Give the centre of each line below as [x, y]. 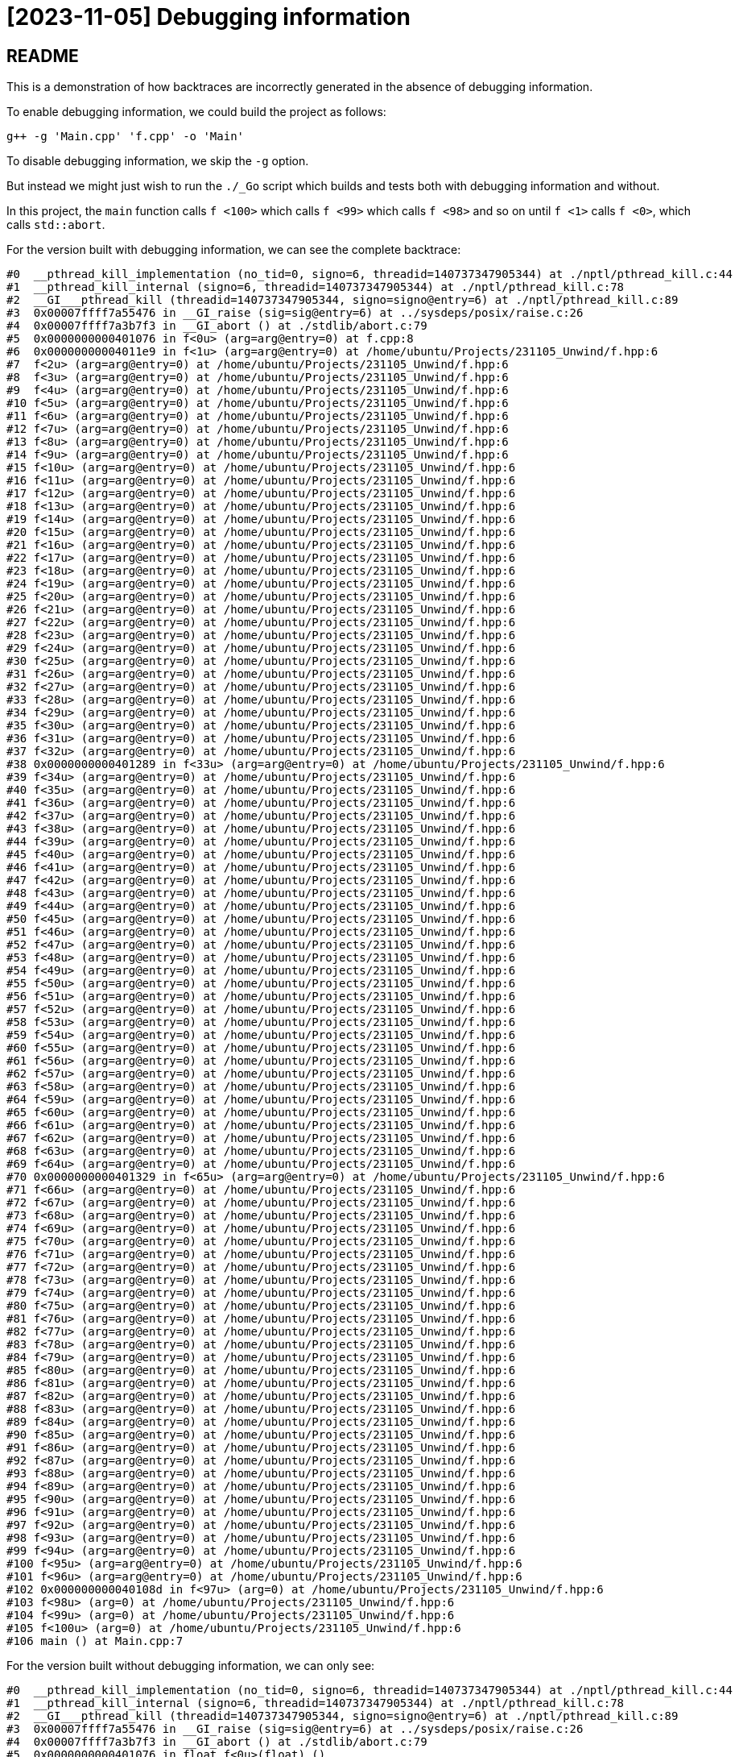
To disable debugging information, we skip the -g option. [158, 161]
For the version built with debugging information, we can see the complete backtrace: [234, 250]
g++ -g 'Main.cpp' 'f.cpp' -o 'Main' [126, 137]
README [43, 56]
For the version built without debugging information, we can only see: [191, 1666]
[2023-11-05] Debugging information [208, 17]
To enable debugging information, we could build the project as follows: [196, 112]
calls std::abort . [56, 225]
